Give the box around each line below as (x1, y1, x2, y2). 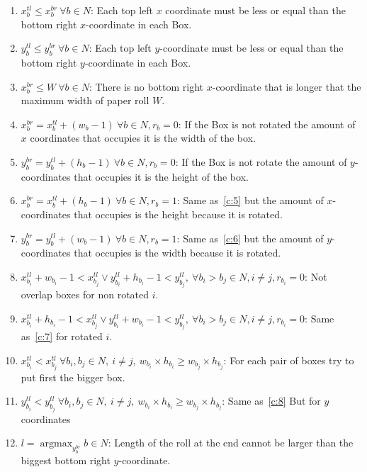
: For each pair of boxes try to (223, 352, 354, 367)
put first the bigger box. (21, 369, 125, 384)
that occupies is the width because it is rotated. (74, 245, 281, 260)
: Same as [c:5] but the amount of (176, 193, 324, 208)
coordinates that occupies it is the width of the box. (30, 130, 256, 145)
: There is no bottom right (89, 79, 204, 94)
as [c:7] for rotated (21, 329, 103, 344)
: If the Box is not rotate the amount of (175, 154, 347, 169)
